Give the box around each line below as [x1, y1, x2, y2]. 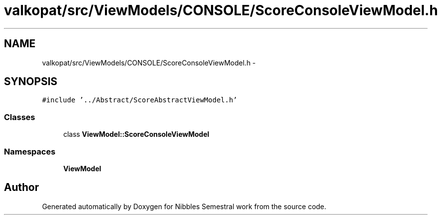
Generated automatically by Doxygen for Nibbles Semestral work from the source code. [42, 202, 327, 211]
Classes [4, 112, 35, 122]
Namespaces [4, 146, 56, 156]
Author [4, 181, 39, 194]
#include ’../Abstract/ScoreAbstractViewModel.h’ [42, 96, 237, 104]
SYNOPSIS [4, 75, 58, 88]
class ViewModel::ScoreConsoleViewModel [63, 130, 209, 139]
